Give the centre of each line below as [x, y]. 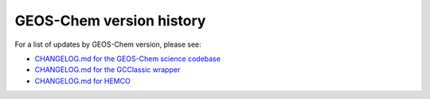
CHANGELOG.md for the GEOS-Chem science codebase [127, 59]
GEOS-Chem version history [110, 21]
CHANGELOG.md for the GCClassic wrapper [107, 70]
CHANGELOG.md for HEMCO [82, 81]
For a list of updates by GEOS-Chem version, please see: [108, 44]
